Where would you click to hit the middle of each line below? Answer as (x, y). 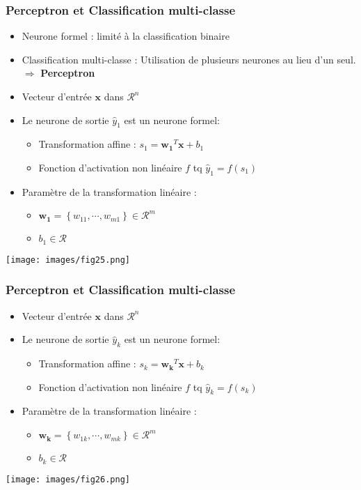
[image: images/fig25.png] (68, 260)
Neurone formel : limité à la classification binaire (126, 36)
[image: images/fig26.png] (68, 479)
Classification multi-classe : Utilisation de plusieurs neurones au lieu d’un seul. (189, 59)
